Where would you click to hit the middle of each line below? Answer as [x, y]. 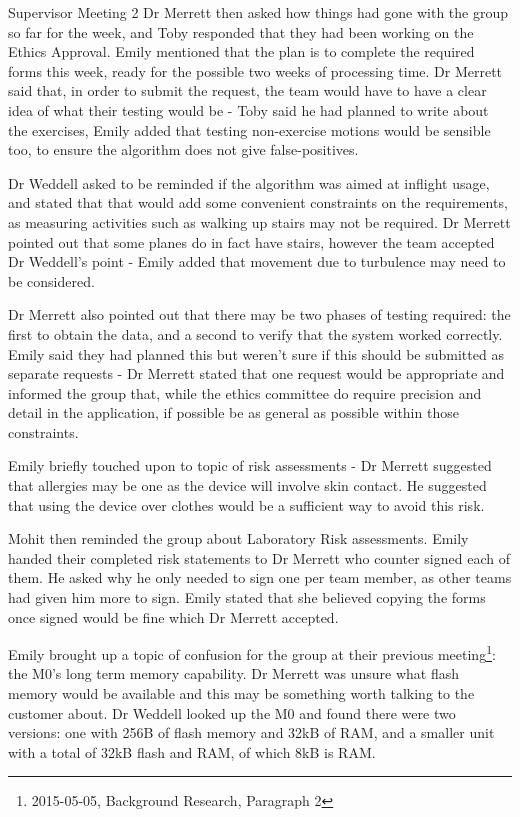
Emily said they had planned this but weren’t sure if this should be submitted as [256, 353]
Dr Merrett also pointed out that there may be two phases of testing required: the [259, 314]
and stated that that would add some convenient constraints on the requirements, [258, 202]
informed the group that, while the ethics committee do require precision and [245, 392]
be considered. [51, 280]
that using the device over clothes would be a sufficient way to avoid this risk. [246, 504]
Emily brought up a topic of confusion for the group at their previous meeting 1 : [252, 652]
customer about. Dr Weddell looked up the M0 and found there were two [232, 712]
